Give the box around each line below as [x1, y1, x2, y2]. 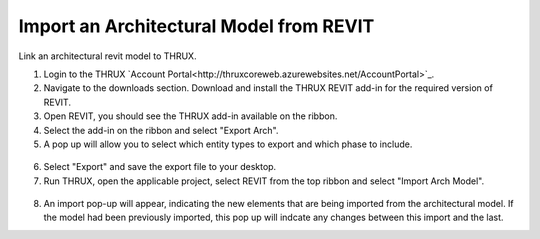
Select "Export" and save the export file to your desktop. [43, 161, 277, 173]
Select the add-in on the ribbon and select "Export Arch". [43, 124, 279, 136]
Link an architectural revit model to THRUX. [18, 50, 197, 62]
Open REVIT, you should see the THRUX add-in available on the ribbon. [43, 110, 338, 122]
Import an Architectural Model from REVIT [18, 15, 375, 37]
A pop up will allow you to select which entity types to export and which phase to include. [43, 138, 413, 150]
